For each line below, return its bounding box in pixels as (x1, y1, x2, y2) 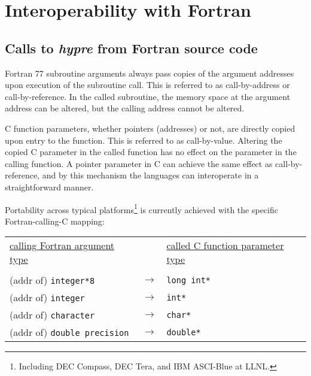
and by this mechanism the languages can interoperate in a (42, 169, 259, 181)
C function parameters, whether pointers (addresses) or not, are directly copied (5, 122, 295, 134)
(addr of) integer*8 (10, 273, 95, 287)
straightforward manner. (5, 180, 94, 193)
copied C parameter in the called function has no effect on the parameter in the (5, 145, 297, 158)
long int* (166, 275, 211, 285)
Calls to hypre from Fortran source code (5, 38, 258, 57)
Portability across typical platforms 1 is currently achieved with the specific (5, 201, 278, 216)
